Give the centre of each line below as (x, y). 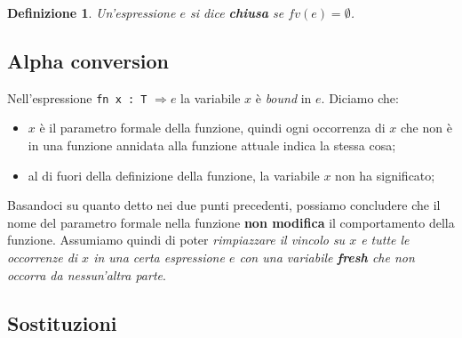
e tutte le (385, 240)
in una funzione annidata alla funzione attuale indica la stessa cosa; (212, 145)
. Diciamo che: (360, 97)
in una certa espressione (159, 258)
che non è (426, 128)
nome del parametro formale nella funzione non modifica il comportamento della (231, 222)
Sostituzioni (62, 322)
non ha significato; (385, 175)
